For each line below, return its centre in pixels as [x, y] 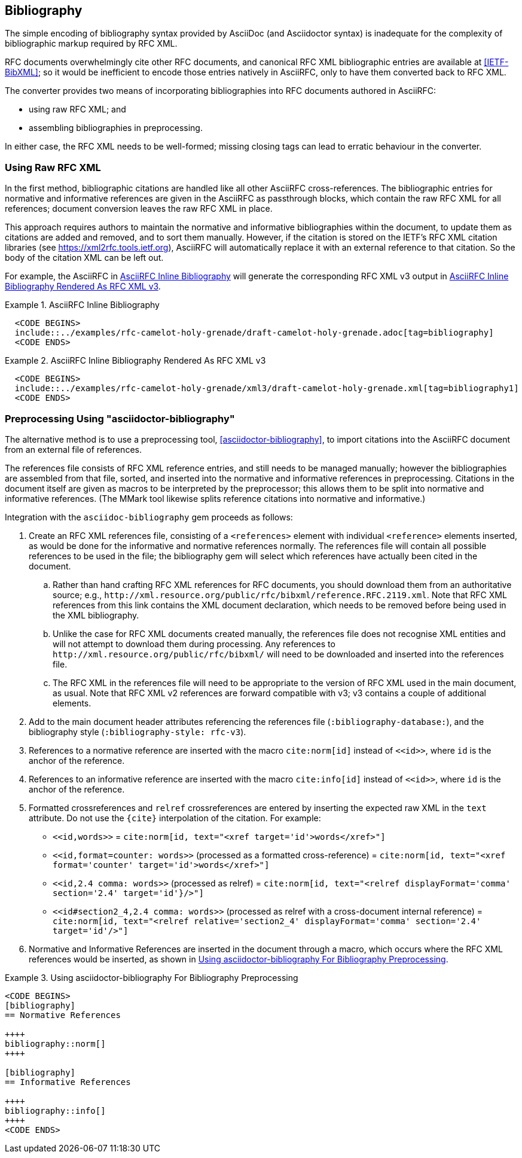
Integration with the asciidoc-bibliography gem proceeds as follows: [149, 517]
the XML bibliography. [96, 615]
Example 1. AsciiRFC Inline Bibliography [82, 305]
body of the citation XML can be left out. [84, 258]
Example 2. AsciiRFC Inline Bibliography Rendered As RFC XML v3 [135, 361]
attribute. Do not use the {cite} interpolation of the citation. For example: [175, 818]
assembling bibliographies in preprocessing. [116, 128]
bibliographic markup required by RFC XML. [91, 44]
